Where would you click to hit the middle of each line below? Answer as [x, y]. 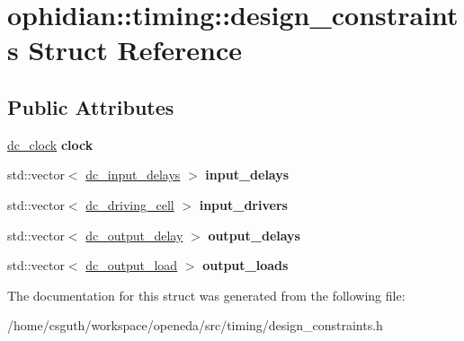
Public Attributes [91, 106]
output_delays [254, 235]
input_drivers [243, 204]
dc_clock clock [50, 144]
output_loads [245, 265]
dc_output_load [132, 265]
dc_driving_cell [130, 204]
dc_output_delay [134, 235]
